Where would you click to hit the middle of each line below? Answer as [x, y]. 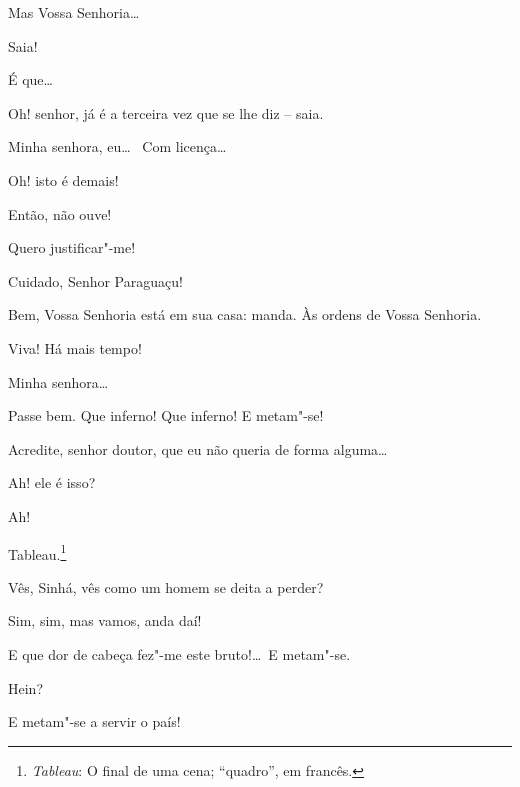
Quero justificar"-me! [72, 247]
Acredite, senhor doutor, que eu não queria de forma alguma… [198, 448]
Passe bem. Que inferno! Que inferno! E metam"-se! [166, 415]
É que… [30, 79]
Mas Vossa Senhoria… [74, 12]
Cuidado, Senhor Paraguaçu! [95, 280]
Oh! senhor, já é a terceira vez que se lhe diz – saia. [166, 112]
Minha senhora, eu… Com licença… [117, 146]
